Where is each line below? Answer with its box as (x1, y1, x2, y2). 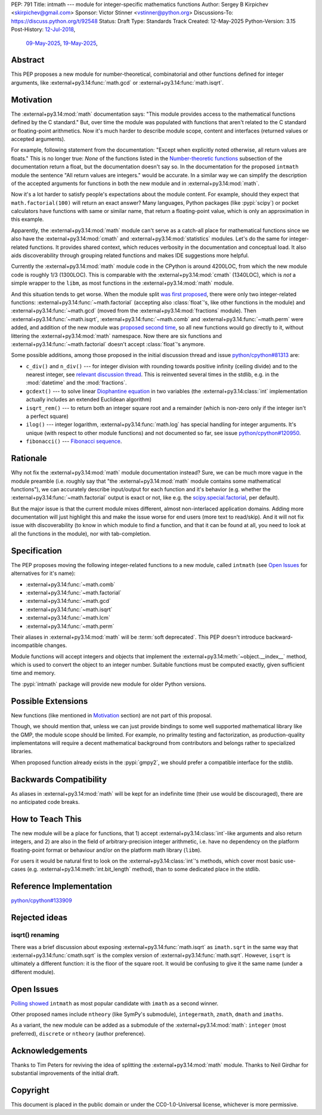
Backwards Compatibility (11, 774, 107, 784)
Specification (11, 546, 62, 556)
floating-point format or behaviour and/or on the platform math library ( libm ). (11, 846, 202, 854)
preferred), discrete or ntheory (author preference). (11, 1030, 146, 1037)
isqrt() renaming (11, 931, 60, 940)
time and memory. (11, 669, 56, 677)
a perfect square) (26, 412, 69, 420)
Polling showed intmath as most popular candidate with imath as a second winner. (11, 1000, 219, 1007)
